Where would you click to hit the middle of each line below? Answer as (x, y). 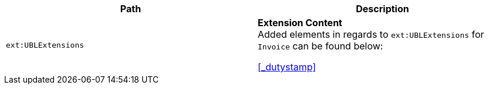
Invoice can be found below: (321, 46)
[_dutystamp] (287, 67)
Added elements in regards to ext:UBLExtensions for (371, 34)
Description (382, 9)
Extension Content (300, 23)
